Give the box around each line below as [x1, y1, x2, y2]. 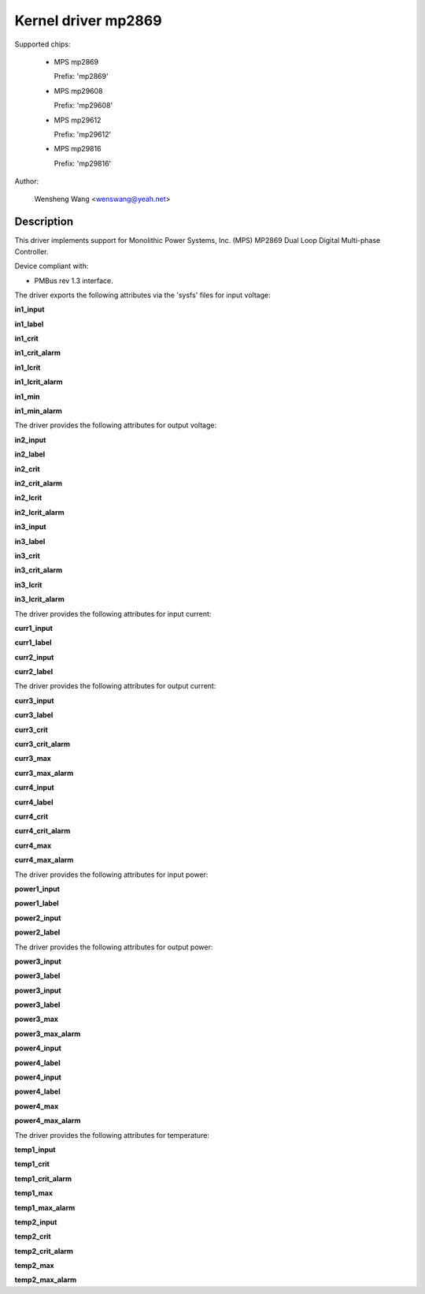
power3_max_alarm [14, 1029, 81, 1039]
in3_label [14, 536, 46, 546]
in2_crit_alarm [14, 479, 63, 488]
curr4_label [14, 797, 54, 807]
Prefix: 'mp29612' [54, 129, 112, 139]
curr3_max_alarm [14, 768, 74, 778]
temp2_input [14, 1217, 57, 1226]
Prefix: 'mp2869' [54, 72, 109, 81]
